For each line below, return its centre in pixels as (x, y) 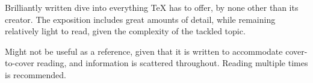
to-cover (20, 63)
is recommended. (36, 74)
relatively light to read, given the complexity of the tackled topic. (125, 31)
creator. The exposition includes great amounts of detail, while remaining (140, 19)
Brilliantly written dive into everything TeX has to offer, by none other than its (152, 7)
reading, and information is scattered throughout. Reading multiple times (172, 63)
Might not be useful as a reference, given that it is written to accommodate (144, 51)
